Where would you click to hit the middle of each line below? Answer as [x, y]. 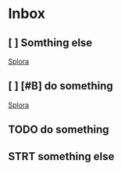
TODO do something [59, 130]
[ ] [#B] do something [61, 86]
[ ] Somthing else [50, 43]
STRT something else [61, 156]
